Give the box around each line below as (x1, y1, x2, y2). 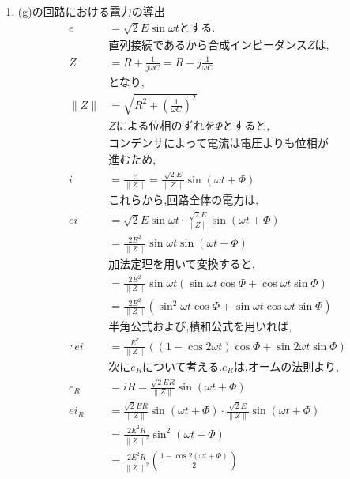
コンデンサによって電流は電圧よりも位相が (108, 138, 329, 149)
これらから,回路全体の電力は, (108, 195, 259, 207)
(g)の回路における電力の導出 (17, 3, 165, 19)
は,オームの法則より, (233, 361, 339, 373)
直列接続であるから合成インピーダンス (108, 40, 307, 52)
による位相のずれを (115, 120, 216, 132)
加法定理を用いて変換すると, (108, 258, 255, 270)
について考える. (142, 361, 223, 373)
